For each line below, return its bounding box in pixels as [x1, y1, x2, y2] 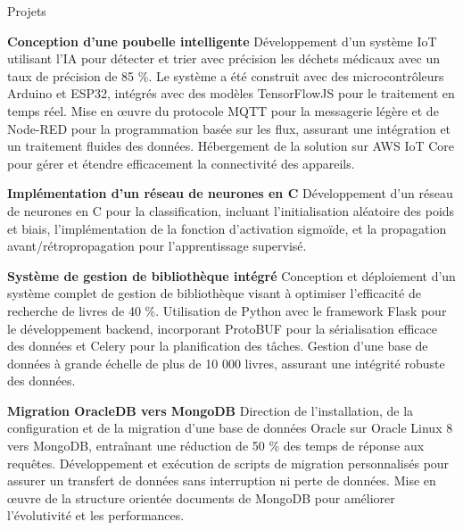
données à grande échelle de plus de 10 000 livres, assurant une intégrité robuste [7, 353, 445, 372]
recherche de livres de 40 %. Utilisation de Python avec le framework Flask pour [7, 301, 447, 319]
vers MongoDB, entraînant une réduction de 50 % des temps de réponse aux [7, 436, 425, 455]
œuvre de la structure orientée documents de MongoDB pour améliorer [7, 488, 395, 507]
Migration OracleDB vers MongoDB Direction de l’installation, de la [7, 401, 414, 419]
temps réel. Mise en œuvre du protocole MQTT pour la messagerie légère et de [7, 101, 439, 120]
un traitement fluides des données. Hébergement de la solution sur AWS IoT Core [7, 137, 455, 155]
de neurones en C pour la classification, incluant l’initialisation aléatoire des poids [7, 201, 455, 219]
